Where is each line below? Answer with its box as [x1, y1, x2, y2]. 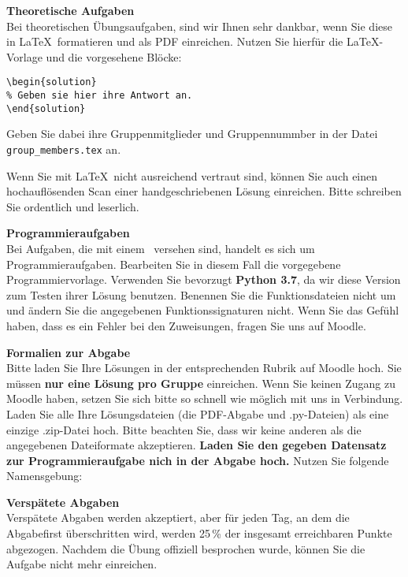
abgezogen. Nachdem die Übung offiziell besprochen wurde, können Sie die [6, 540, 365, 557]
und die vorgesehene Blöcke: [46, 48, 182, 65]
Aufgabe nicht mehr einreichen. [6, 556, 158, 572]
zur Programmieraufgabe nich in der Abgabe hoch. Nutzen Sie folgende [6, 452, 389, 468]
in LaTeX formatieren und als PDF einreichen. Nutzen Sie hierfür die [6, 33, 343, 50]
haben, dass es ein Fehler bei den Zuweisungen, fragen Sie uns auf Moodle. [6, 317, 366, 333]
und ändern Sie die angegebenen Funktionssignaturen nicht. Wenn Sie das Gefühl [6, 302, 399, 318]
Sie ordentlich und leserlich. [6, 198, 139, 214]
